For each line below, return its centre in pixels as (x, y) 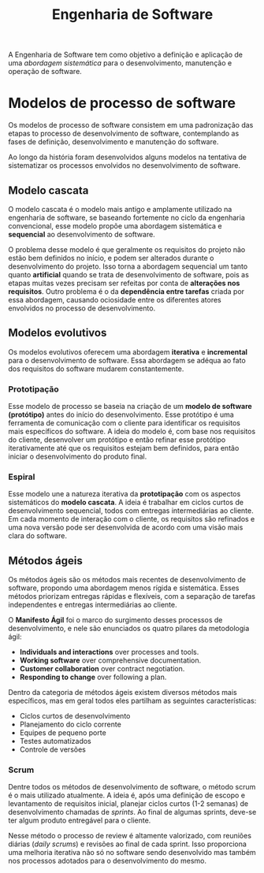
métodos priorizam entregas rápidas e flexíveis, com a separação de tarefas (132, 596)
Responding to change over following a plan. (93, 677)
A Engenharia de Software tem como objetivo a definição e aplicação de (125, 55)
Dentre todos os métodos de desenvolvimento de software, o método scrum (132, 787)
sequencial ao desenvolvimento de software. (82, 234)
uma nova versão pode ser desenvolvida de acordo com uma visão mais (126, 528)
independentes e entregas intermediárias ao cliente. (93, 605)
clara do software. (38, 536)
